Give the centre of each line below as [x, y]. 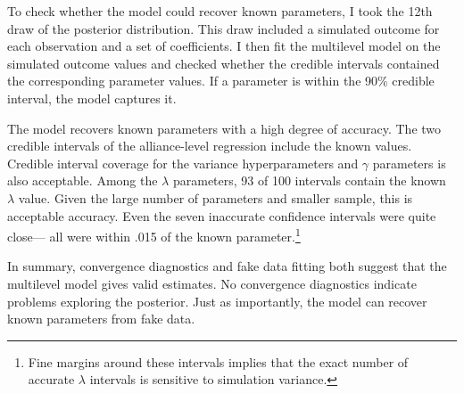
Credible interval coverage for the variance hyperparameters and [183, 163]
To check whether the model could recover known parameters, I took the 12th [220, 11]
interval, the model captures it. [92, 98]
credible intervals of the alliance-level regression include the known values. [210, 146]
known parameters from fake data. [101, 319]
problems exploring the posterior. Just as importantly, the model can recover [217, 301]
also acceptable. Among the [83, 180]
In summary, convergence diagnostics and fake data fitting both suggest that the [227, 266]
